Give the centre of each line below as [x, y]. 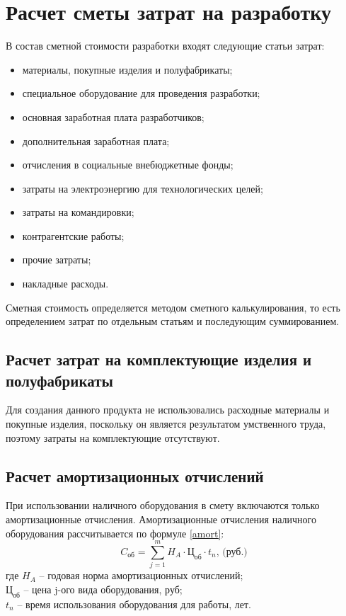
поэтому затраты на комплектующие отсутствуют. [113, 437]
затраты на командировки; [78, 212]
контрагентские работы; [73, 235]
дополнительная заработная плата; [96, 141]
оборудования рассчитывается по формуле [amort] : [115, 533]
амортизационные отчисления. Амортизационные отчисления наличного [161, 519]
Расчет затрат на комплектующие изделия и [159, 359]
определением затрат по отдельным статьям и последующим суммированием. [173, 321]
